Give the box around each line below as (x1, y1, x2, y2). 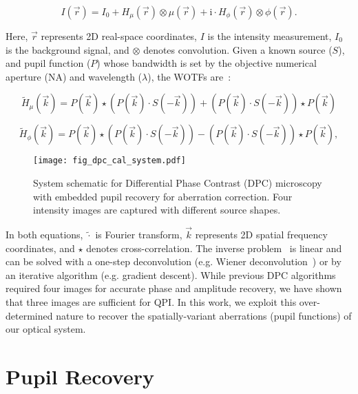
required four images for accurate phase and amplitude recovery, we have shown (6, 281, 342, 295)
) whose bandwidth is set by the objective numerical (96, 56, 317, 70)
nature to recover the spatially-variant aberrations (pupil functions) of (56, 308, 352, 322)
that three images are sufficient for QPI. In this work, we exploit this (6, 295, 297, 309)
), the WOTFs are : (147, 69, 231, 83)
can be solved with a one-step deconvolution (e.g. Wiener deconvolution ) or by (6, 254, 341, 269)
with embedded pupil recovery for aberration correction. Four (33, 189, 293, 203)
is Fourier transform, (95, 227, 182, 242)
